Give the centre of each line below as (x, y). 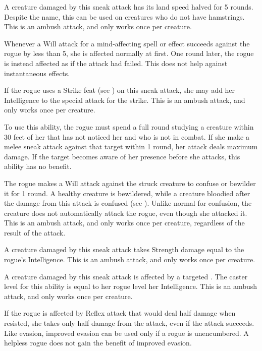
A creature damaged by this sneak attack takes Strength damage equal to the (124, 249)
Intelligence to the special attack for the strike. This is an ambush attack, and (125, 100)
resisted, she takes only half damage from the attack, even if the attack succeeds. (129, 323)
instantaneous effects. (37, 73)
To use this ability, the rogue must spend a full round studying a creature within (129, 126)
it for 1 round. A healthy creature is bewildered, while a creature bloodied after (127, 193)
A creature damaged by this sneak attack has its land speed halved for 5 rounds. (129, 7)
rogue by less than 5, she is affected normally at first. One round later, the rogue (129, 53)
